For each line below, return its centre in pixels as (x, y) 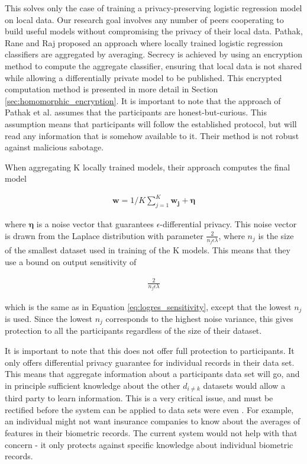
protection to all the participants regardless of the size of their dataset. (133, 331)
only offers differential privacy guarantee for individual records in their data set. (150, 362)
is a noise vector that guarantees (95, 224)
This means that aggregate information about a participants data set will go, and (152, 374)
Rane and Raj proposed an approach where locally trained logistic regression (144, 42)
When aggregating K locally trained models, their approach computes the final (148, 167)
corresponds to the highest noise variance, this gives (199, 318)
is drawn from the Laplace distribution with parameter (104, 235)
